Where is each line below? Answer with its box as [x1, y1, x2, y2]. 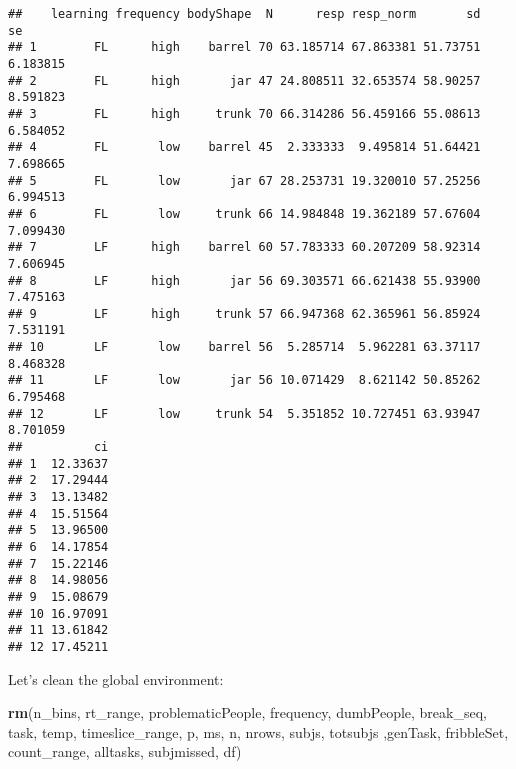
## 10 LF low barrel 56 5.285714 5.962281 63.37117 [8, 340, 481, 355]
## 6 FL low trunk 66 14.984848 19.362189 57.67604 [8, 206, 481, 221]
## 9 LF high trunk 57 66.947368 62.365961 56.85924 [8, 306, 481, 321]
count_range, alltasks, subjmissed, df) [8, 741, 242, 762]
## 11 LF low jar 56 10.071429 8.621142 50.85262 [8, 373, 481, 388]
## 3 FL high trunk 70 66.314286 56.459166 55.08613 [8, 106, 481, 121]
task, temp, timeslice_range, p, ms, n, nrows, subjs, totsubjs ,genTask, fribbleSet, [8, 721, 509, 742]
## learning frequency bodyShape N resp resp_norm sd [8, 7, 481, 21]
